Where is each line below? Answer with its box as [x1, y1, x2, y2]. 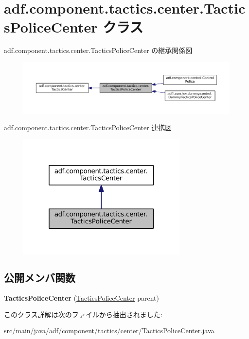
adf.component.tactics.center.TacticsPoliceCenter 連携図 [4, 122, 172, 132]
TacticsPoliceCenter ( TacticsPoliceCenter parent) [4, 293, 159, 303]
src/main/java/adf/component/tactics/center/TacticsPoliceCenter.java [4, 325, 214, 336]
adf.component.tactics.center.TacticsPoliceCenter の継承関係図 [4, 45, 193, 55]
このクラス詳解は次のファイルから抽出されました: [4, 309, 162, 319]
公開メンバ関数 [4, 270, 75, 285]
